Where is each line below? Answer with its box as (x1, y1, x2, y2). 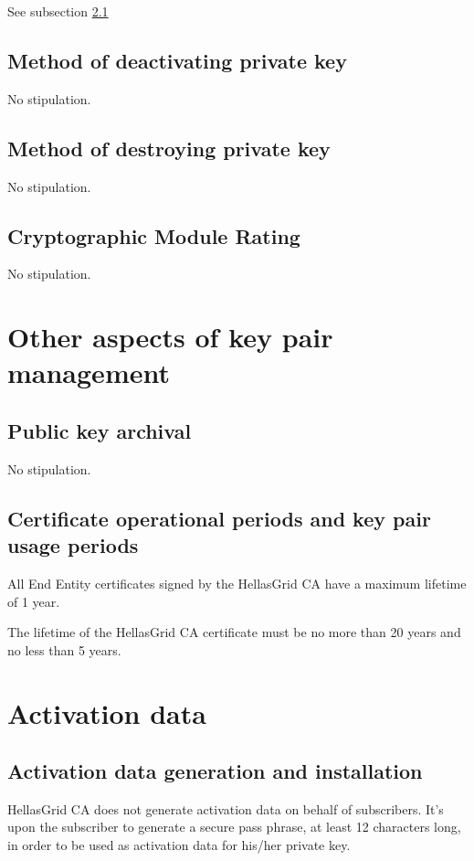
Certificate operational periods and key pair (7, 504, 431, 532)
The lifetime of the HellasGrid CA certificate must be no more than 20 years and (7, 622, 461, 642)
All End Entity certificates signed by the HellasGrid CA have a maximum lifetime (7, 573, 467, 592)
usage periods (7, 531, 139, 559)
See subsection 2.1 (7, 2, 109, 20)
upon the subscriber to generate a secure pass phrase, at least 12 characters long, (7, 817, 461, 836)
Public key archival (7, 416, 192, 444)
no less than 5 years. (7, 640, 121, 659)
